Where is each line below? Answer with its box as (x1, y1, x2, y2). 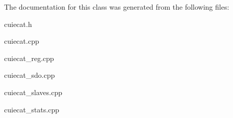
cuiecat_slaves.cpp (4, 86, 62, 97)
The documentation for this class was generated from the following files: (4, 2, 229, 12)
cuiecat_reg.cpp (4, 52, 54, 63)
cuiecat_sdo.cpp (4, 70, 55, 80)
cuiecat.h (4, 18, 32, 29)
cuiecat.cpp (4, 36, 39, 46)
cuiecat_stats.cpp (4, 104, 59, 114)
